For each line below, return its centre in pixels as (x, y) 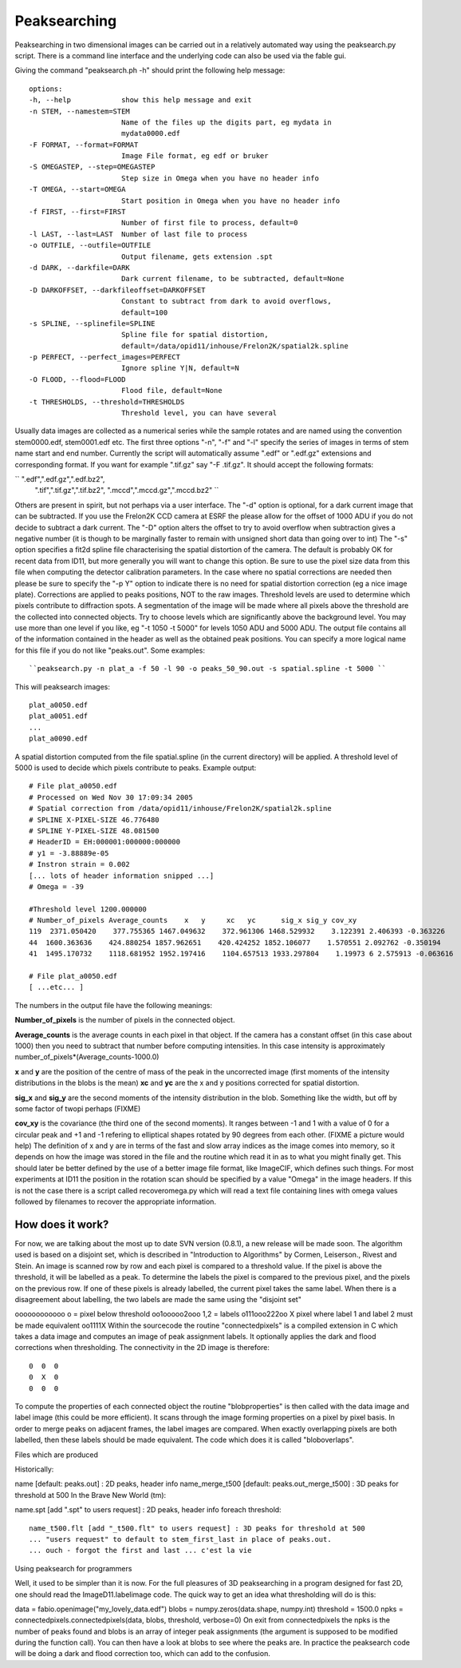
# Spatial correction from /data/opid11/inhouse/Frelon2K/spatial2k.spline (180, 808)
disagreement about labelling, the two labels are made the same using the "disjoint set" (158, 1299)
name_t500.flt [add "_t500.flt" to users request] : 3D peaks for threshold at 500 (197, 1528)
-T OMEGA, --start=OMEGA (77, 189)
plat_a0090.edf (59, 739)
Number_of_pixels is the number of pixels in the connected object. (125, 1020)
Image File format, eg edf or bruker (195, 156)
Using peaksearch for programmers (73, 1568)
